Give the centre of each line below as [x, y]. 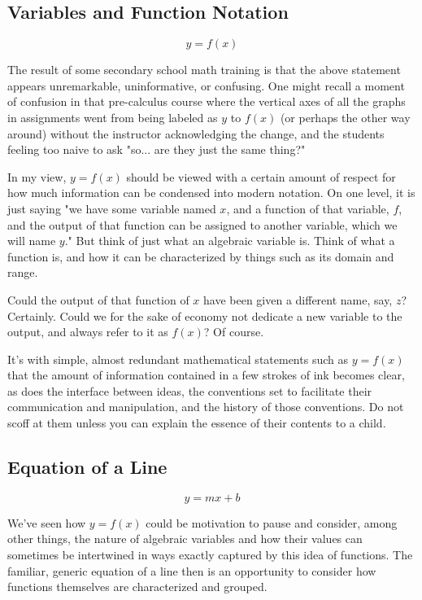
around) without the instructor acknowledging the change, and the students [196, 133]
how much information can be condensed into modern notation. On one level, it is [211, 193]
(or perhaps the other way [345, 117]
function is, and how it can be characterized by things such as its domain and [201, 256]
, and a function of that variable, [308, 208]
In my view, [37, 176]
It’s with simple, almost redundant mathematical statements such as [178, 359]
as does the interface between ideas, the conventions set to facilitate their [190, 390]
